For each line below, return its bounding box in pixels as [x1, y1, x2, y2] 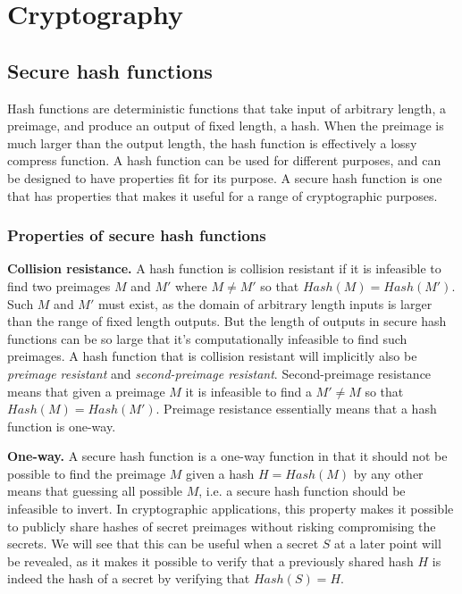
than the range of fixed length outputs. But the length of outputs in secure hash [7, 312, 447, 330]
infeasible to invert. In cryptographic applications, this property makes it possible [7, 499, 454, 518]
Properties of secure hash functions [7, 224, 266, 247]
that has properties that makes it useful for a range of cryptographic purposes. [7, 186, 438, 205]
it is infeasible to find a [185, 381, 312, 400]
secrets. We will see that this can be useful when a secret [7, 534, 319, 553]
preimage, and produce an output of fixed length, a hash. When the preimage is [7, 116, 444, 135]
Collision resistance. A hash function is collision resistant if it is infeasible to [7, 259, 441, 278]
